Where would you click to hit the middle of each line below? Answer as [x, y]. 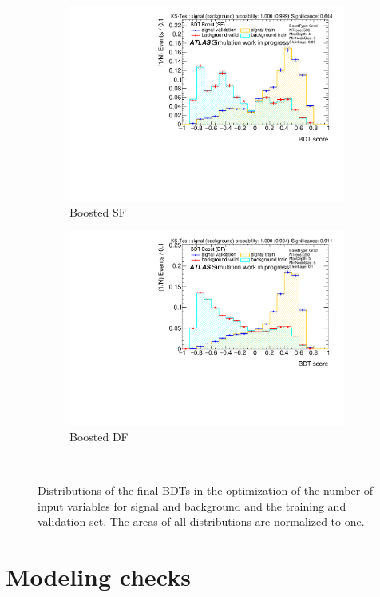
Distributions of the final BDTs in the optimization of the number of [206, 490]
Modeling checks [98, 577]
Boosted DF [99, 436]
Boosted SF [98, 211]
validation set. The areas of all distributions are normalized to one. [201, 521]
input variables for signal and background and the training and [192, 505]
